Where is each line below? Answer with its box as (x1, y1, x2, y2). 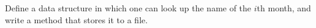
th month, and (257, 2, 311, 14)
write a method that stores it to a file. (5, 13, 148, 26)
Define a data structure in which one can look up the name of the (5, 2, 252, 14)
